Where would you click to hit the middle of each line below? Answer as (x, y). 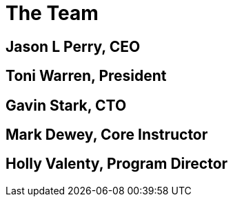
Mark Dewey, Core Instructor (107, 135)
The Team (52, 13)
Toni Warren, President (86, 76)
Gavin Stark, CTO (66, 105)
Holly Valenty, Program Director (117, 164)
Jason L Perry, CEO (73, 46)
